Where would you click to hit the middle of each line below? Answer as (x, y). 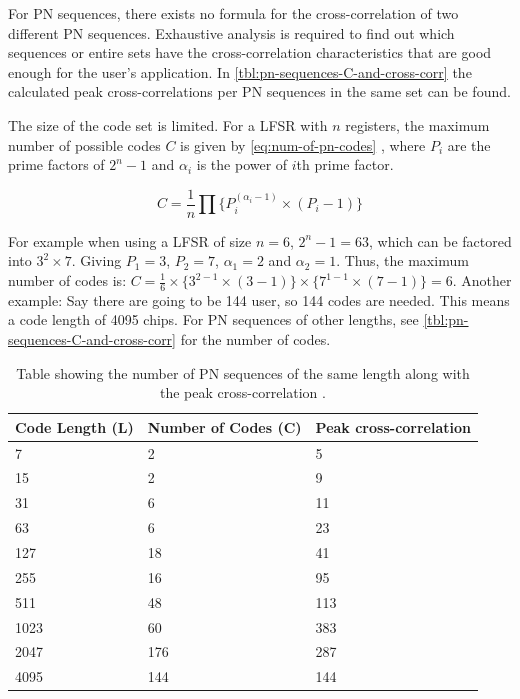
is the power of (242, 164)
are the (469, 144)
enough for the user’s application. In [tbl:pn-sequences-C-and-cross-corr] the (240, 71)
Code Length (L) (74, 426)
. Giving (96, 260)
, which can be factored (440, 240)
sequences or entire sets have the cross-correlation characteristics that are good (250, 52)
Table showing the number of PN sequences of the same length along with (243, 372)
